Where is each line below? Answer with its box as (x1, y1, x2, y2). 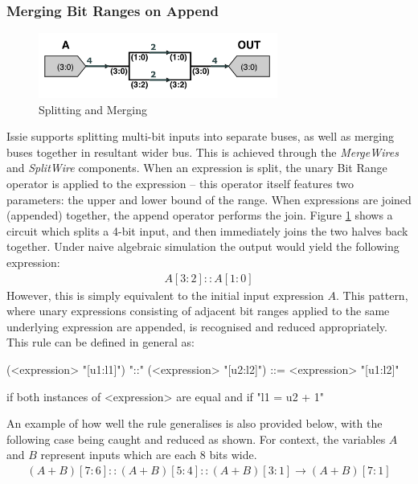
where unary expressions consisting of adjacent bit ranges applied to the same (6, 302, 390, 319)
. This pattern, (335, 286, 408, 303)
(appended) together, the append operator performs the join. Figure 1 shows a (6, 207, 393, 224)
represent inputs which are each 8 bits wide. (40, 446, 257, 463)
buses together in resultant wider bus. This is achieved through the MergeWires (6, 143, 399, 160)
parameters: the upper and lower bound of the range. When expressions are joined (6, 191, 412, 207)
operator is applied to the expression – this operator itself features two (6, 175, 354, 192)
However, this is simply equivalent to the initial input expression (6, 286, 324, 303)
